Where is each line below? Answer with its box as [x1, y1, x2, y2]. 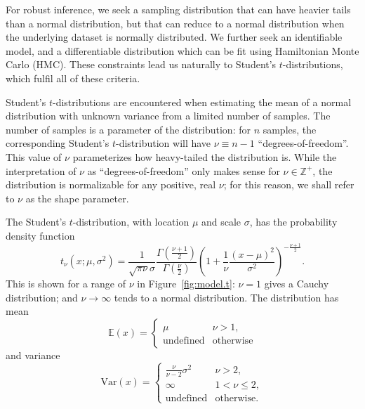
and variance [6, 347, 60, 362]
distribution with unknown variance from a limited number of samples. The [6, 108, 331, 123]
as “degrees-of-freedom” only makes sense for [87, 163, 280, 178]
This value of [6, 149, 62, 164]
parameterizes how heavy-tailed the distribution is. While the [72, 149, 337, 164]
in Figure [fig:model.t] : [137, 276, 235, 291]
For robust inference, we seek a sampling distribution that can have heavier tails [6, 2, 351, 16]
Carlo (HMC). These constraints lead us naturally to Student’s [6, 57, 277, 72]
